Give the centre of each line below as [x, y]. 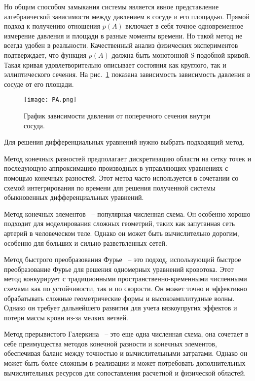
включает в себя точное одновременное [184, 26]
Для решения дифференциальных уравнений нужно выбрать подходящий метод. [124, 142]
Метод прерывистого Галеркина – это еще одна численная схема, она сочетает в [126, 334]
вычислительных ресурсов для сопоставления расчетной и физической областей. [125, 372]
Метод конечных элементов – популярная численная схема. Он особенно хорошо [127, 213]
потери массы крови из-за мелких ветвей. [66, 317]
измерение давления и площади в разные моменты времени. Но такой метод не [123, 35]
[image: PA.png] [50, 100]
